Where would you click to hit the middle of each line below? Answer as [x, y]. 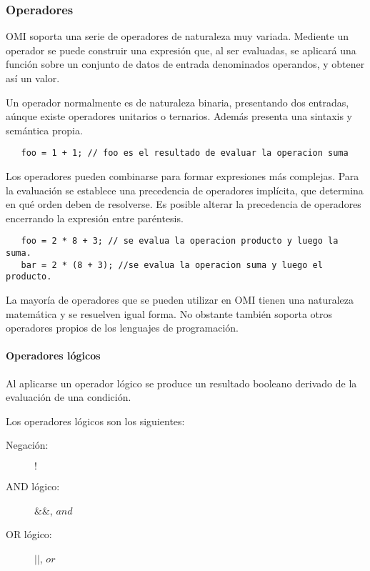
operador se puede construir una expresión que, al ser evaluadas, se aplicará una [181, 50]
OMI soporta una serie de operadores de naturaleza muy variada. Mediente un [177, 36]
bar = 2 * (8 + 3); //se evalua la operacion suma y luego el [172, 265]
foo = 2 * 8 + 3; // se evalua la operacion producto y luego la [180, 241]
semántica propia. [44, 130]
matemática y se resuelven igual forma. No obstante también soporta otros [169, 313]
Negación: [27, 445]
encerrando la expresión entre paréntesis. [95, 218]
